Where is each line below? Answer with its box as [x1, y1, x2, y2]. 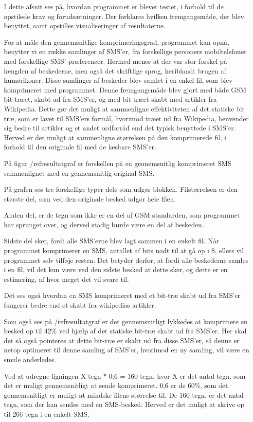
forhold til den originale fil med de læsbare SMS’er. [4, 142, 156, 152]
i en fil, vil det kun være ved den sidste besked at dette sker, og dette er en [4, 264, 228, 275]
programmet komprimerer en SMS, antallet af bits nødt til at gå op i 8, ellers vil [4, 245, 244, 256]
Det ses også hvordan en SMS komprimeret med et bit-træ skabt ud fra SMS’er [4, 290, 241, 300]
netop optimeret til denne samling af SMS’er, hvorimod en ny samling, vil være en [4, 345, 249, 355]
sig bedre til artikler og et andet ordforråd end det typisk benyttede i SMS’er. [4, 123, 236, 133]
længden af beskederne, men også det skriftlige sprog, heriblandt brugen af [4, 65, 226, 75]
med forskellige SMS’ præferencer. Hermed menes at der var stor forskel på [4, 55, 227, 66]
